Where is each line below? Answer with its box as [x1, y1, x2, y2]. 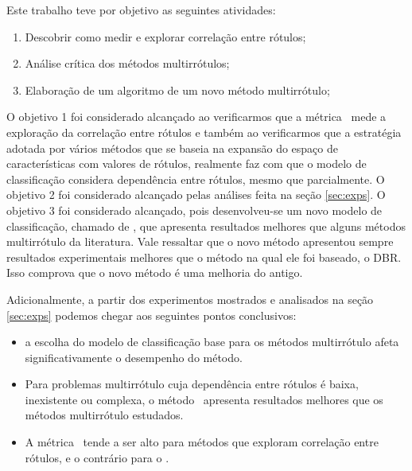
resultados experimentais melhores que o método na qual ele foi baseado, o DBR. [6, 248, 402, 265]
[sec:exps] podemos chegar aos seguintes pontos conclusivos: [6, 306, 297, 323]
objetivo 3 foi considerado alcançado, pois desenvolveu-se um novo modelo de [6, 201, 383, 218]
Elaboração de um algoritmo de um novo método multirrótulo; [25, 81, 330, 98]
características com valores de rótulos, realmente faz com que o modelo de [6, 155, 367, 172]
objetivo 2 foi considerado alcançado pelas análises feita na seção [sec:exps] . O [6, 186, 386, 203]
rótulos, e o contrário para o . [25, 449, 169, 465]
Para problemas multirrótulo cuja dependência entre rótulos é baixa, [25, 376, 359, 392]
